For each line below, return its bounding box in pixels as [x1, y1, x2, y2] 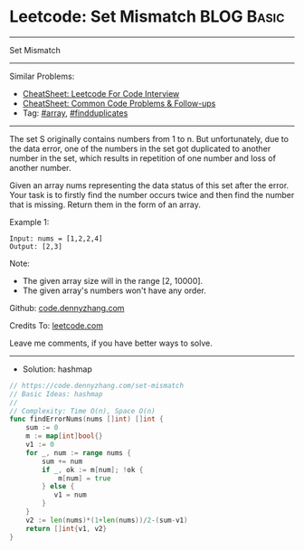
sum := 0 [25, 423, 59, 432]
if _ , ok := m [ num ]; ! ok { [42, 465, 144, 474]
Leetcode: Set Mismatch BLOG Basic [9, 6, 285, 27]
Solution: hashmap [22, 364, 92, 375]
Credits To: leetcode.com [9, 319, 104, 331]
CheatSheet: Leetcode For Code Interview [22, 88, 180, 99]
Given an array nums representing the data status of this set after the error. [9, 179, 290, 191]
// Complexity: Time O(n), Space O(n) [9, 406, 156, 415]
